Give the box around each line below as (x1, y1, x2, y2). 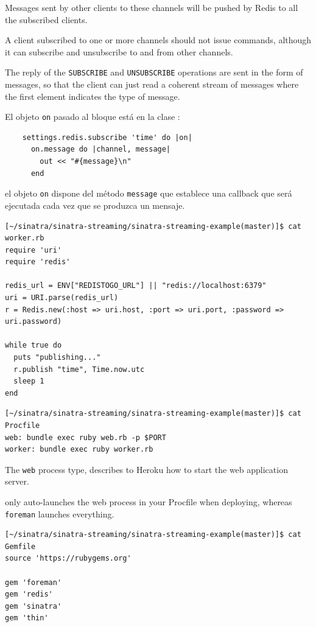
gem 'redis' (5, 590, 53, 599)
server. (5, 475, 29, 488)
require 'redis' (5, 257, 71, 267)
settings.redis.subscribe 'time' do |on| (22, 133, 192, 142)
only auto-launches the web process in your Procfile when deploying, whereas (5, 496, 292, 508)
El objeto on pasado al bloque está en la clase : (5, 110, 180, 123)
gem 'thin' (5, 614, 49, 623)
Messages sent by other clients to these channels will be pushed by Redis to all (5, 1, 298, 13)
